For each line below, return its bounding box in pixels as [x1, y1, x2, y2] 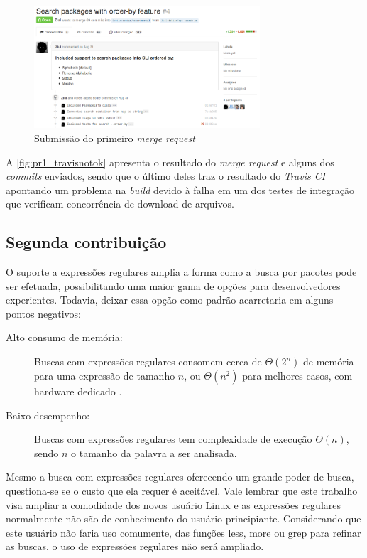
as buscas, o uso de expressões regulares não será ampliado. [6, 539, 264, 554]
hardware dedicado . [34, 384, 122, 399]
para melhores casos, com [242, 368, 353, 383]
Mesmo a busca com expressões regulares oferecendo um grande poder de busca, [6, 469, 354, 484]
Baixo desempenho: [6, 407, 90, 422]
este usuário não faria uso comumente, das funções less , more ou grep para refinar [6, 525, 361, 540]
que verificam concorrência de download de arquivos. [6, 196, 234, 211]
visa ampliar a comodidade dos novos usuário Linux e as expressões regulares [6, 497, 341, 512]
